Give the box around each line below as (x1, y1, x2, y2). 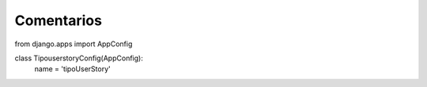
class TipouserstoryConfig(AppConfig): (14, 53, 144, 63)
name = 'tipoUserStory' (34, 64, 111, 74)
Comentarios (14, 12, 103, 29)
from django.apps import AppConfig (14, 39, 133, 49)
